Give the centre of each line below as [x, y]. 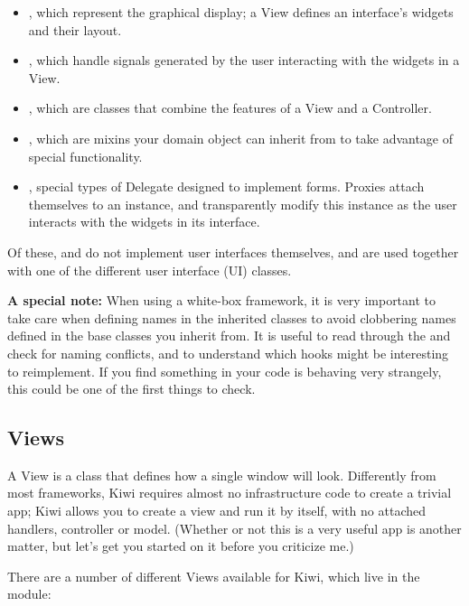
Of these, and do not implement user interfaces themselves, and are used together [233, 252]
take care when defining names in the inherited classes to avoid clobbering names [232, 317]
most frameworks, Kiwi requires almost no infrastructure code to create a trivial [230, 493]
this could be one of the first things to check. [131, 389]
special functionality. [85, 156]
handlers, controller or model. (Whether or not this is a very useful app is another [234, 528]
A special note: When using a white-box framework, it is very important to [222, 300]
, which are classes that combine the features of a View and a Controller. [230, 108]
